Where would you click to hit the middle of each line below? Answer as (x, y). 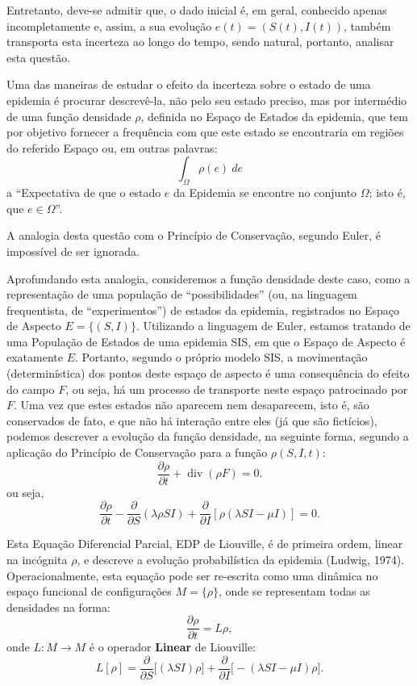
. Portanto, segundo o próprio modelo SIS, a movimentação (221, 357)
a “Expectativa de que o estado (84, 192)
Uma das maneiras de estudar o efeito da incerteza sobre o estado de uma (189, 84)
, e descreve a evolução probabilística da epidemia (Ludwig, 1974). (241, 559)
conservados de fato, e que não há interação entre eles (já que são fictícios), (192, 420)
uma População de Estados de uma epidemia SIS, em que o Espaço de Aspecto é (206, 341)
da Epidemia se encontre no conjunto (265, 192)
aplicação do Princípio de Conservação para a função (137, 452)
